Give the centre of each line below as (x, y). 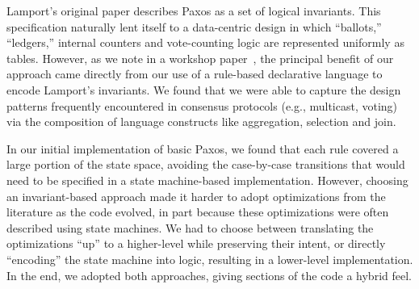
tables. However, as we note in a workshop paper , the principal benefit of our (200, 58)
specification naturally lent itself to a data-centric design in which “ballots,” (194, 26)
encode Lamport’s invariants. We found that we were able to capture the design (204, 89)
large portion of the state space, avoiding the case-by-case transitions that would (206, 164)
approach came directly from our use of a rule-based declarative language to (195, 74)
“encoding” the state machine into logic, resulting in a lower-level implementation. (210, 259)
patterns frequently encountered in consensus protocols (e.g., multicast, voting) (202, 105)
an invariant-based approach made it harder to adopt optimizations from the (196, 196)
